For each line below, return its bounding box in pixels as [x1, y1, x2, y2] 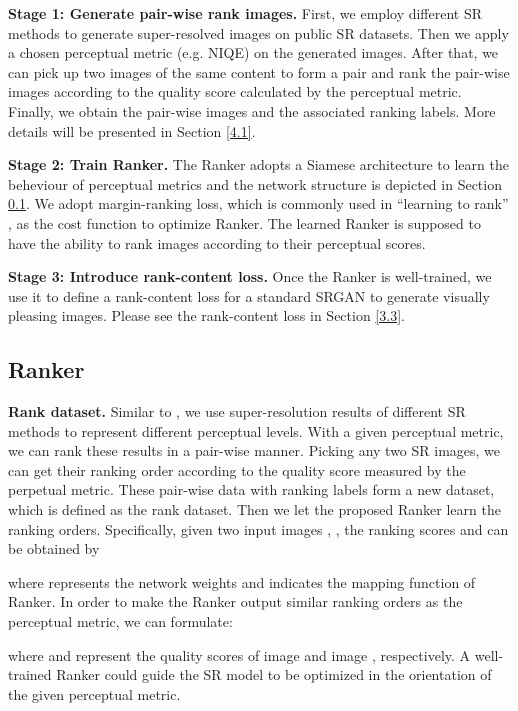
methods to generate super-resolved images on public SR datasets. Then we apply [8, 22, 509, 43]
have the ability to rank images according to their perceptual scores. [8, 232, 426, 253]
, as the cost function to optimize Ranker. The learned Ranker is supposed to [8, 212, 481, 233]
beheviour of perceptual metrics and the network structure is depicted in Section [8, 173, 502, 194]
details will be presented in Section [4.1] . [8, 120, 256, 141]
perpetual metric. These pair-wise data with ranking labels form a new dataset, [8, 479, 495, 500]
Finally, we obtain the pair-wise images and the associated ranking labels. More [8, 100, 496, 121]
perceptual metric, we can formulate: [8, 611, 233, 632]
